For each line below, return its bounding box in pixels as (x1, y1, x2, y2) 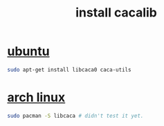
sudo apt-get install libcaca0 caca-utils (7, 66, 131, 73)
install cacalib (75, 5, 157, 21)
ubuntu (7, 43, 50, 59)
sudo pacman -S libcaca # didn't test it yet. (7, 112, 144, 119)
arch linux (7, 90, 66, 105)
